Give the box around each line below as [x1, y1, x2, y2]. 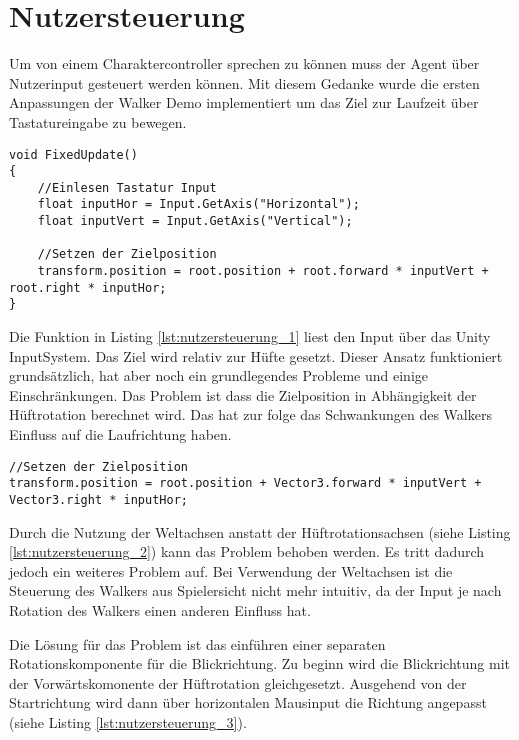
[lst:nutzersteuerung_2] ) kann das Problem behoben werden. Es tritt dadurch [9, 541, 485, 562]
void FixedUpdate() [9, 147, 138, 162]
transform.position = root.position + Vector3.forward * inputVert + [9, 476, 482, 491]
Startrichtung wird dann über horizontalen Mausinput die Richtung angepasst [9, 692, 487, 713]
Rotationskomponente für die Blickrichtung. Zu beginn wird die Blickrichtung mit [9, 653, 510, 674]
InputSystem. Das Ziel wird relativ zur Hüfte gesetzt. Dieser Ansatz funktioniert [9, 345, 503, 366]
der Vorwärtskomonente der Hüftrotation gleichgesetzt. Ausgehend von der [9, 672, 467, 693]
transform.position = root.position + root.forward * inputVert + [37, 264, 489, 279]
